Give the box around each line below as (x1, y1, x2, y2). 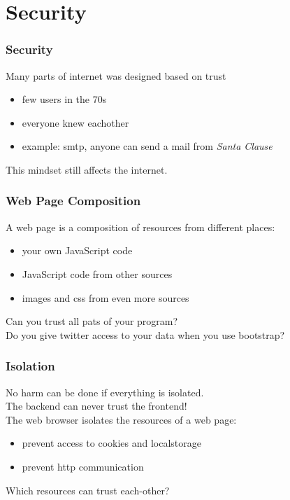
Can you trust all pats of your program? (6, 314, 178, 328)
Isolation (6, 357, 55, 375)
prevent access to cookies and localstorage (22, 436, 202, 450)
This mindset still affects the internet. (6, 162, 168, 176)
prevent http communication (22, 459, 144, 473)
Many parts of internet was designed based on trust (6, 68, 226, 83)
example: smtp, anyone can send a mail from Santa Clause (22, 139, 273, 153)
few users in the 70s (22, 92, 107, 106)
